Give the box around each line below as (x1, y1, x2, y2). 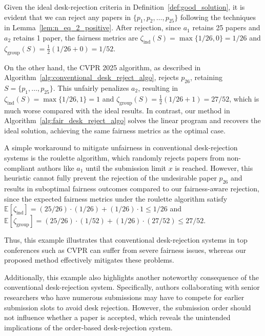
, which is (229, 93, 259, 104)
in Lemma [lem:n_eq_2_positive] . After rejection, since (4, 22, 181, 33)
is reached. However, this (175, 162, 253, 173)
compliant (4, 162, 35, 173)
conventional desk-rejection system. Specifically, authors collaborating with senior (4, 282, 260, 292)
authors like (37, 162, 74, 173)
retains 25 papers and (192, 22, 260, 33)
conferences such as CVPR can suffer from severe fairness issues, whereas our (4, 244, 246, 255)
